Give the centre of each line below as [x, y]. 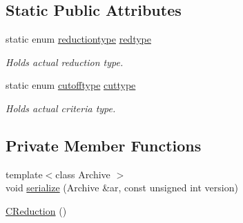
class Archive [83, 174]
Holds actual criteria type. [61, 108]
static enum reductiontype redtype [78, 39]
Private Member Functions [104, 145]
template [24, 174]
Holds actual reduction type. [65, 62]
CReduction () [36, 210]
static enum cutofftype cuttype [71, 85]
